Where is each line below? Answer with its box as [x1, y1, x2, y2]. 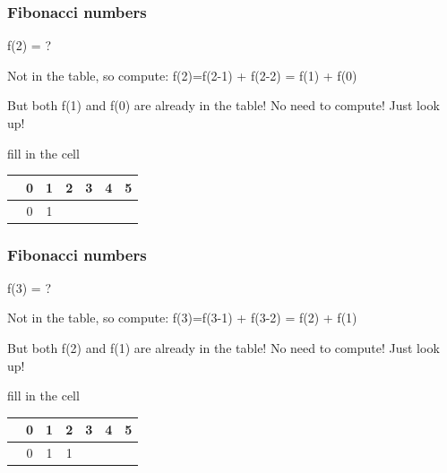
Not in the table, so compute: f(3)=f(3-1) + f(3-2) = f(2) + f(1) [7, 308, 357, 327]
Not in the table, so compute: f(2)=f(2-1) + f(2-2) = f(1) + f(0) [7, 65, 357, 84]
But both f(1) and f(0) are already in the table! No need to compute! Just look [7, 96, 440, 115]
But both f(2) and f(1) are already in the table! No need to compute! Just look [7, 339, 440, 357]
